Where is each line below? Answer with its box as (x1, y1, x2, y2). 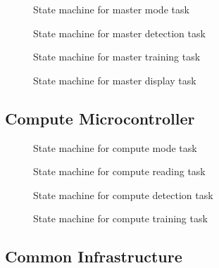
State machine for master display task (33, 72, 196, 87)
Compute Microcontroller (5, 107, 195, 129)
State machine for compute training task (33, 211, 208, 226)
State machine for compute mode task (33, 140, 197, 155)
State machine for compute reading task (33, 164, 206, 179)
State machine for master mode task (33, 2, 189, 16)
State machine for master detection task (33, 25, 206, 40)
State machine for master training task (33, 49, 201, 64)
